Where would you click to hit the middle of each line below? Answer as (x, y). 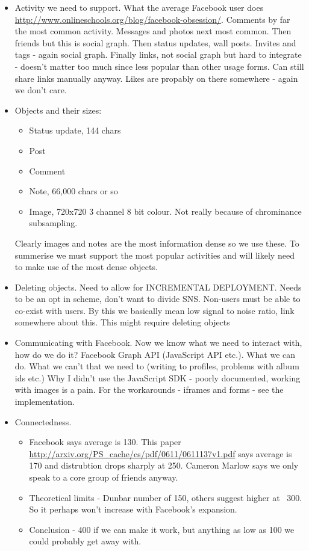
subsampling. (53, 223)
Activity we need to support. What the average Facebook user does (139, 7)
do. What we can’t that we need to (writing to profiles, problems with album (157, 366)
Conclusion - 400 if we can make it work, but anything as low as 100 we (162, 529)
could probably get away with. (85, 541)
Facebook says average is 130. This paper (105, 442)
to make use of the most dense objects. (86, 267)
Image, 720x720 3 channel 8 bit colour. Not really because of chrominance (165, 211)
